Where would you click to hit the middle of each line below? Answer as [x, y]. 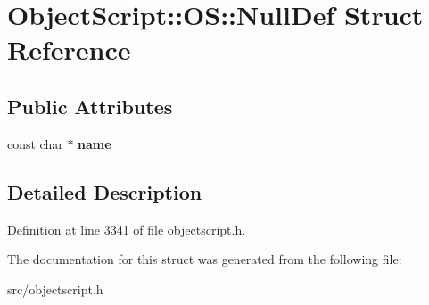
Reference [69, 49]
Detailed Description [105, 191]
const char [35, 143]
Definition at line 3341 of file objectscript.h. [127, 229]
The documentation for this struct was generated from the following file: [205, 259]
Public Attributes [90, 106]
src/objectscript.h [55, 289]
